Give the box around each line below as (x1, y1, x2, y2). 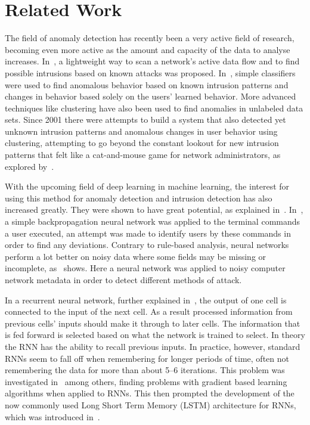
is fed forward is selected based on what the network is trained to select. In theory (5, 328, 305, 341)
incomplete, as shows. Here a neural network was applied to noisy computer (5, 262, 286, 274)
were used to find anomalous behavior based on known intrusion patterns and (5, 78, 289, 91)
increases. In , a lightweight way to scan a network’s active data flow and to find (5, 55, 300, 67)
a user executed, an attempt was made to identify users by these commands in (5, 227, 291, 239)
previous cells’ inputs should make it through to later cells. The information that (5, 317, 300, 329)
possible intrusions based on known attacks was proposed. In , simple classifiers (5, 66, 296, 79)
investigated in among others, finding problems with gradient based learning (5, 375, 287, 387)
